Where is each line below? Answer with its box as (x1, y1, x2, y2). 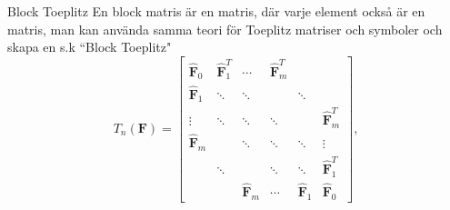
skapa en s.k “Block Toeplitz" (7, 37, 172, 56)
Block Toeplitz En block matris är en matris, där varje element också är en (7, 2, 425, 20)
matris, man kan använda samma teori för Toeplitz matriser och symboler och (7, 19, 443, 38)
